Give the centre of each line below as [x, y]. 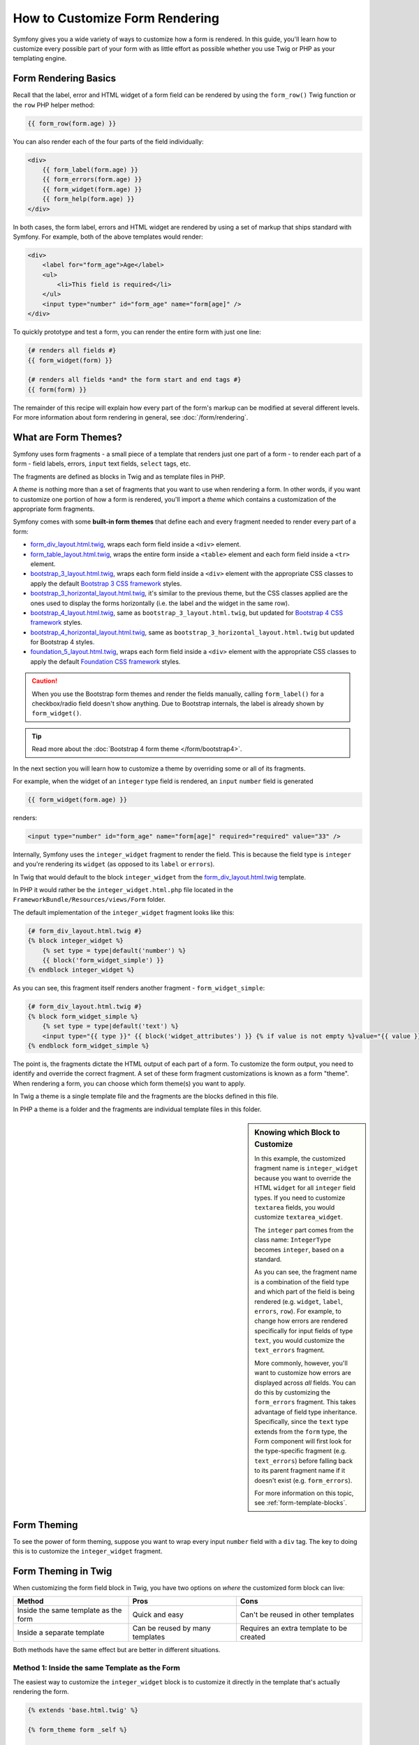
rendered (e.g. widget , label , [299, 1301]
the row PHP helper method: [54, 105]
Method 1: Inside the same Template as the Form [97, 1668]
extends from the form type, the [301, 1432]
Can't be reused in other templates [297, 1614]
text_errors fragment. [289, 1350]
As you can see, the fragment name [306, 1272]
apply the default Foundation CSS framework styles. [105, 661]
